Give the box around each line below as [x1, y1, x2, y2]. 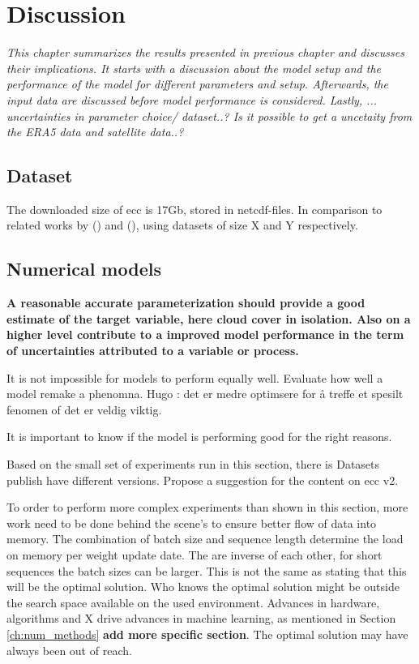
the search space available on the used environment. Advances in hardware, [6, 593, 380, 610]
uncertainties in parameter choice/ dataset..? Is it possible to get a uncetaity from [6, 107, 413, 124]
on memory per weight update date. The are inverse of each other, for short [6, 546, 383, 563]
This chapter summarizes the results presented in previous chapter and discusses [6, 44, 404, 61]
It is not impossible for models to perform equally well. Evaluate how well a [6, 369, 383, 386]
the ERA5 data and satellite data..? [6, 123, 184, 140]
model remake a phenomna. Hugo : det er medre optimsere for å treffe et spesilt [6, 385, 404, 402]
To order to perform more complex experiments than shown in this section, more [6, 499, 408, 516]
